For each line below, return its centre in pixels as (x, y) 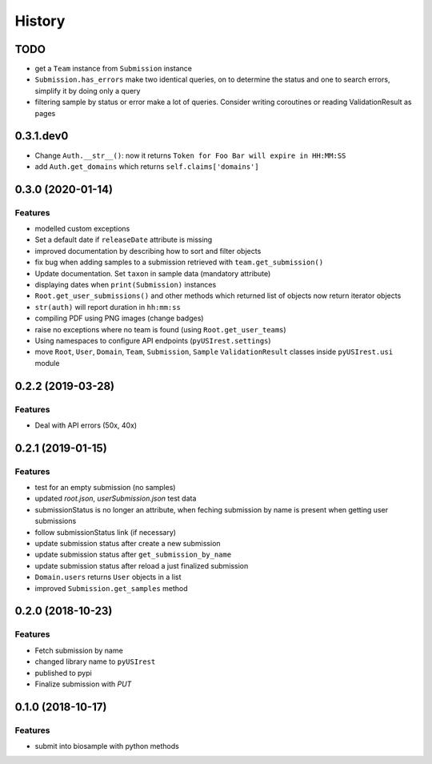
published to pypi (63, 673)
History (40, 21)
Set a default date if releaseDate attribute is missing (124, 239)
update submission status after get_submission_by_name (133, 555)
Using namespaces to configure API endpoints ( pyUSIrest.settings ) (153, 340)
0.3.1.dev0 (42, 136)
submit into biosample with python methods (107, 746)
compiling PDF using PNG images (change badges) (119, 318)
